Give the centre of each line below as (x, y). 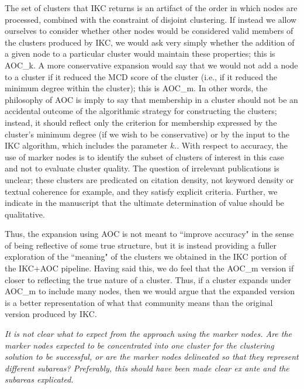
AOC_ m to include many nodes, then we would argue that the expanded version (150, 291)
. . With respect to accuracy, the (231, 145)
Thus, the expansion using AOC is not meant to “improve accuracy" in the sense (149, 234)
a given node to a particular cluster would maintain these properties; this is (140, 54)
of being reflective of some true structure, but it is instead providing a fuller (141, 245)
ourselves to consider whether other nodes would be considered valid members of (149, 31)
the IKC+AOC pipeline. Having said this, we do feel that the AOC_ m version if (149, 268)
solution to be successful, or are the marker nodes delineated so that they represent (152, 357)
